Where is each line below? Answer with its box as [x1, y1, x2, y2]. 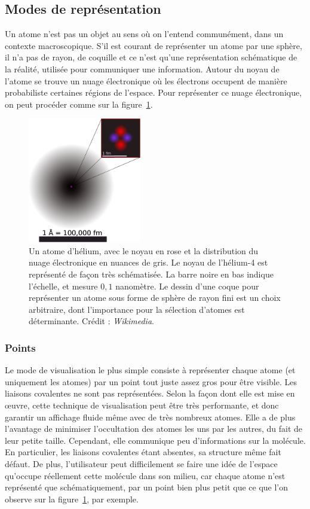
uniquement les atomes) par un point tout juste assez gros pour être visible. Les [5, 375, 297, 388]
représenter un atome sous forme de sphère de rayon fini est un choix [29, 291, 281, 304]
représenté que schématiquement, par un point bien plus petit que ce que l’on [5, 481, 288, 493]
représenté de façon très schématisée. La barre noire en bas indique [29, 268, 274, 281]
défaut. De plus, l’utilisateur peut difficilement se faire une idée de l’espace [5, 458, 278, 470]
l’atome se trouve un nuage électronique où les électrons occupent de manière [5, 74, 287, 87]
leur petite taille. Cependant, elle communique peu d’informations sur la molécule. [5, 434, 306, 446]
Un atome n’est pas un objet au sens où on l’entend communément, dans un [5, 28, 284, 40]
